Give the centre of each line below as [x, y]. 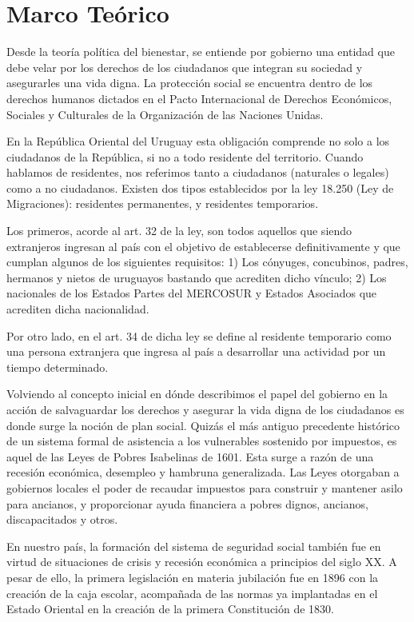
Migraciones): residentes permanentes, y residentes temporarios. [163, 203]
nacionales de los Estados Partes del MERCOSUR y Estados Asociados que [192, 293]
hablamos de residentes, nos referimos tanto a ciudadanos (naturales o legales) [198, 172]
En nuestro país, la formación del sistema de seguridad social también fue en [194, 546]
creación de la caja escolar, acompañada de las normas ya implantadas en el [192, 593]
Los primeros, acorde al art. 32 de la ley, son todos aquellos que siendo [179, 231]
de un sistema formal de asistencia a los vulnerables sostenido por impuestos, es [202, 441]
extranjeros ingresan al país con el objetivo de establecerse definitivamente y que [203, 246]
